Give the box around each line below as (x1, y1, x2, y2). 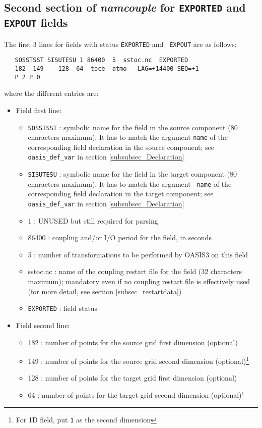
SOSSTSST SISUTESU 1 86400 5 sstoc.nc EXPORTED (15, 57, 188, 64)
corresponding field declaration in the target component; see (28, 188, 214, 199)
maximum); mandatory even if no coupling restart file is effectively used (28, 276, 250, 287)
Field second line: (16, 319, 70, 330)
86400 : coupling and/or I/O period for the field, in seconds (28, 232, 212, 243)
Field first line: (16, 104, 61, 115)
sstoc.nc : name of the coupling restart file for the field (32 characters (28, 266, 242, 277)
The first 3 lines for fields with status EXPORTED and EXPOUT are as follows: (4, 38, 237, 49)
